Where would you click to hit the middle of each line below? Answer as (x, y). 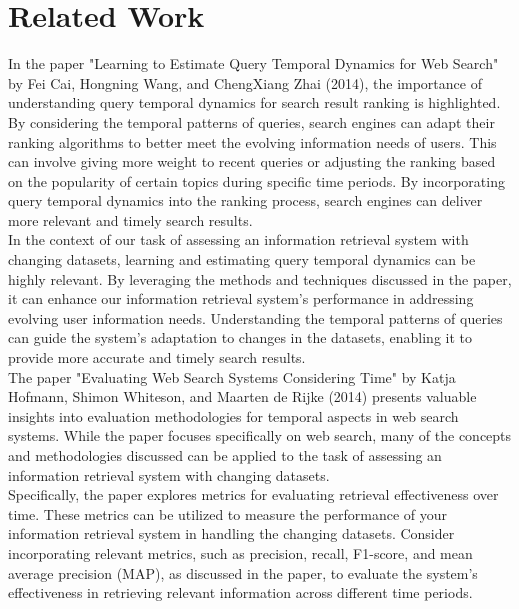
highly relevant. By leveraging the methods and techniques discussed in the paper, (260, 278)
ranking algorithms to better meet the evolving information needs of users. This (252, 141)
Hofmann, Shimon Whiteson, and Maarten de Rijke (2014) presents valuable (242, 396)
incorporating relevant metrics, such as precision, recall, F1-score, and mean (240, 552)
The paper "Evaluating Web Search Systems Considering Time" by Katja (232, 376)
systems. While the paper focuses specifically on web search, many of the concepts (260, 435)
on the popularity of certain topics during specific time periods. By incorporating (256, 180)
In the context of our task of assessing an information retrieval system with (238, 239)
